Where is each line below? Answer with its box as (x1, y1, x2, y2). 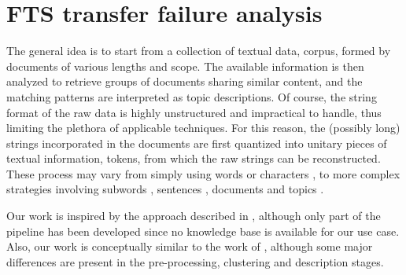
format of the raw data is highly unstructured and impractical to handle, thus (6, 104, 382, 120)
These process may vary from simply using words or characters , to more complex (6, 165, 400, 181)
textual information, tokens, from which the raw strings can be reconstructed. (6, 150, 381, 167)
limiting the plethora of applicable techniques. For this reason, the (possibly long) (6, 119, 400, 136)
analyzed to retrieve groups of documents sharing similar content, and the (6, 73, 363, 90)
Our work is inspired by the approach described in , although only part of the (6, 207, 381, 224)
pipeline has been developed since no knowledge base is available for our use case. (6, 222, 400, 239)
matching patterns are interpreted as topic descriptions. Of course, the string (6, 88, 377, 104)
